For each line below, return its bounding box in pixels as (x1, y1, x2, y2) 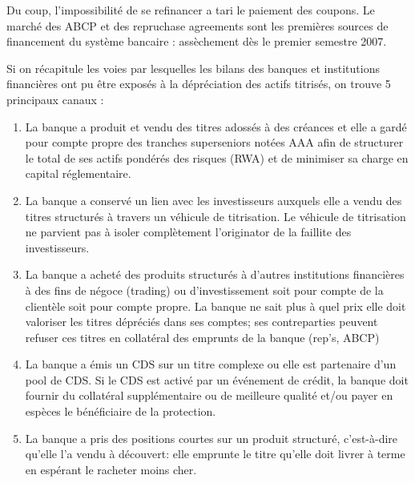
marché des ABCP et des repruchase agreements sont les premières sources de (6, 17, 389, 34)
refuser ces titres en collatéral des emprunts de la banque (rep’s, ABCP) (25, 328, 380, 345)
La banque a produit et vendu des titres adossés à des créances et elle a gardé (25, 118, 407, 135)
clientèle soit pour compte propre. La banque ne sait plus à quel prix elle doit (25, 297, 406, 314)
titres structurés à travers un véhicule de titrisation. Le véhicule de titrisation (25, 207, 406, 224)
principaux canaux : (6, 91, 104, 107)
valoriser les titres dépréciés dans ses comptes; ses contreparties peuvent (25, 313, 378, 330)
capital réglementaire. (25, 165, 131, 182)
